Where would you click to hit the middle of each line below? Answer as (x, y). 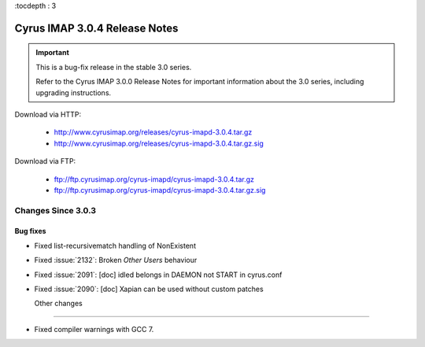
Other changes (58, 304)
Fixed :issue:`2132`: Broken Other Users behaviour (116, 260)
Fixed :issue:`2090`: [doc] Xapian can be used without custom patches (149, 289)
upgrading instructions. (74, 92)
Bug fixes (30, 231)
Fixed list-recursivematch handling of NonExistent (115, 245)
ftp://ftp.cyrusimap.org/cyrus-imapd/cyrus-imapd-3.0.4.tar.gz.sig (160, 190)
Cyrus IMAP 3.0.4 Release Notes (96, 28)
